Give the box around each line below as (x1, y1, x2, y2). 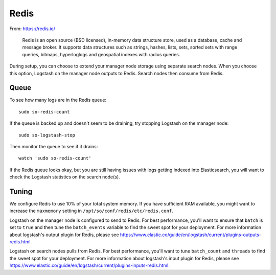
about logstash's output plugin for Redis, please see (9, 232, 120, 238)
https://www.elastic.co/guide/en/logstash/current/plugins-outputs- (120, 232, 262, 238)
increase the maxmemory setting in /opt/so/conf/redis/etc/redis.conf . (9, 208, 173, 214)
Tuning (9, 187, 33, 196)
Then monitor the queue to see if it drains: (9, 143, 98, 149)
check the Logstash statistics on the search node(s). (9, 174, 120, 180)
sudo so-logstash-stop (18, 132, 76, 138)
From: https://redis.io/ (9, 26, 56, 32)
